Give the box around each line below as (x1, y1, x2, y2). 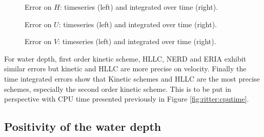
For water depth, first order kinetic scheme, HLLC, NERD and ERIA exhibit (4, 53, 247, 64)
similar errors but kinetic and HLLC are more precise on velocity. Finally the (4, 63, 247, 74)
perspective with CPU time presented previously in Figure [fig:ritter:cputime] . (4, 93, 249, 104)
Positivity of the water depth (4, 119, 161, 134)
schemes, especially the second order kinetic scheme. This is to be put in (4, 83, 232, 94)
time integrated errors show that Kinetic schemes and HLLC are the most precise (4, 73, 260, 84)
